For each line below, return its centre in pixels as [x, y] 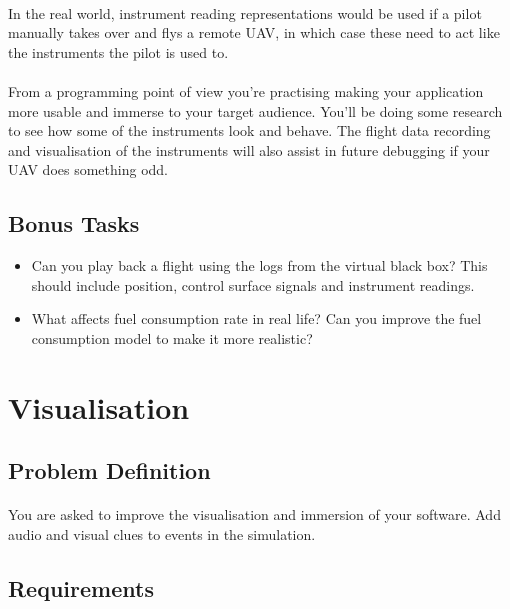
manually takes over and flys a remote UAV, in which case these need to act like [254, 32]
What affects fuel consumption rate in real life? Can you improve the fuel [256, 318]
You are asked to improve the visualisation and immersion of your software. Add [254, 514]
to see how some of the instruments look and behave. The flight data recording [249, 130]
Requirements [81, 587]
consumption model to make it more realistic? [172, 337]
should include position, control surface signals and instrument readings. [253, 284]
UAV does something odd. [88, 169]
